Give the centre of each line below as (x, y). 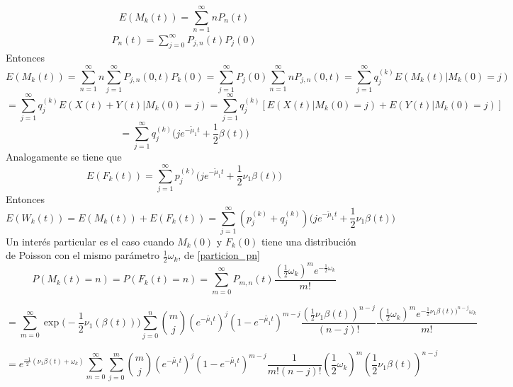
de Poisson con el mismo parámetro (83, 255)
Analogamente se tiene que (64, 157)
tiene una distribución (309, 241)
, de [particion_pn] (219, 255)
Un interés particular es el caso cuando (90, 241)
